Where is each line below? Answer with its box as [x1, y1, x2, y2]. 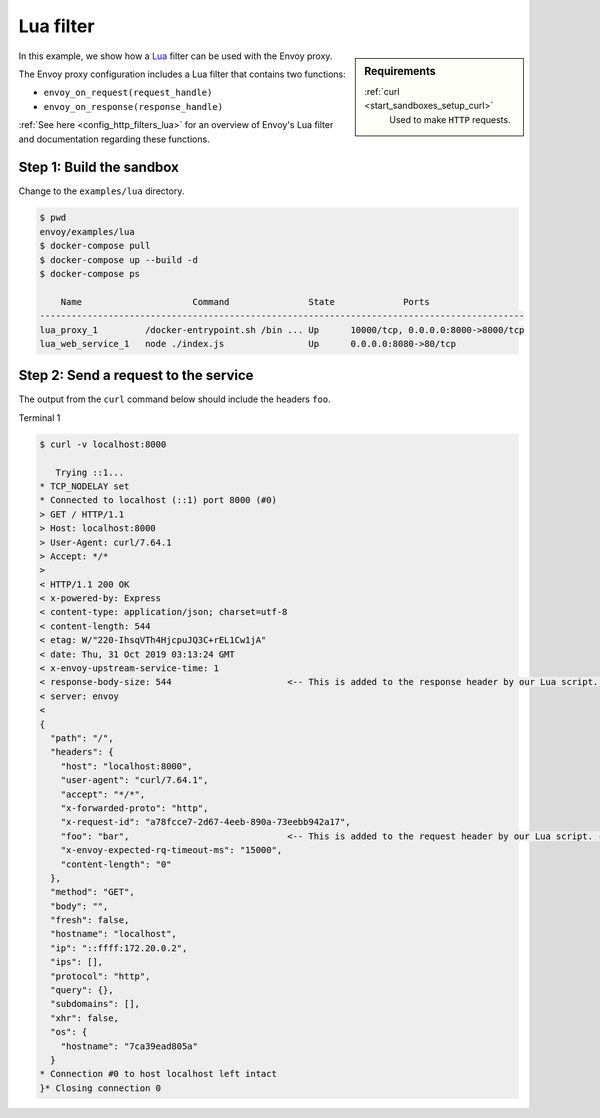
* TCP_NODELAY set [39, 480, 130, 492]
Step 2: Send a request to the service [18, 367, 254, 384]
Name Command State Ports [60, 296, 430, 307]
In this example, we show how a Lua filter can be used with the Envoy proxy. [18, 50, 333, 62]
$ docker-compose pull [39, 240, 151, 252]
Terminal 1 [18, 411, 61, 424]
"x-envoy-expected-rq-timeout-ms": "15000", [60, 845, 283, 856]
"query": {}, [50, 985, 114, 996]
